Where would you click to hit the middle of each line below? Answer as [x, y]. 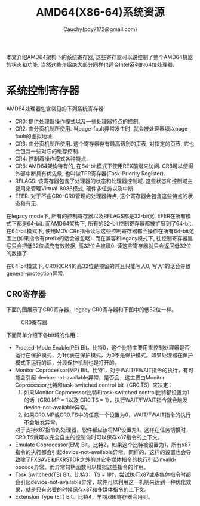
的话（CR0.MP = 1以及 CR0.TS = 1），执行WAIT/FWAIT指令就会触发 [106, 400]
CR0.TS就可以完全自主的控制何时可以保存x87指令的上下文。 [89, 437]
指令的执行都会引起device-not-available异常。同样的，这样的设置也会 [100, 452]
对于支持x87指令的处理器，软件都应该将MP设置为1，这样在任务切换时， [103, 430]
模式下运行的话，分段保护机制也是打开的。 [67, 362]
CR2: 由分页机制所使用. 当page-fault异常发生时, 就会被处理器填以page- [102, 128]
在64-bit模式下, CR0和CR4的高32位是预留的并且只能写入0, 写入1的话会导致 [99, 266]
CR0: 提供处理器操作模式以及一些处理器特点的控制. [77, 121]
